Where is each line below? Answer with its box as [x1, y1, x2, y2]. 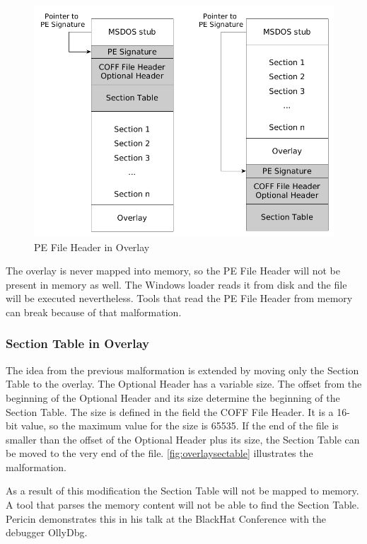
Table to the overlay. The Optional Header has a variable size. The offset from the [6, 376, 362, 391]
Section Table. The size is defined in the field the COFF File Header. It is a [6, 404, 334, 419]
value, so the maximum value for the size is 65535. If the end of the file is [21, 418, 339, 433]
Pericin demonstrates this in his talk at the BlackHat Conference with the [6, 511, 327, 526]
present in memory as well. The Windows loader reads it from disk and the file [6, 277, 347, 291]
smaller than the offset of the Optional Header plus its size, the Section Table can [6, 432, 360, 446]
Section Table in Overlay [6, 335, 149, 352]
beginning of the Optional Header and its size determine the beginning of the [6, 390, 340, 405]
